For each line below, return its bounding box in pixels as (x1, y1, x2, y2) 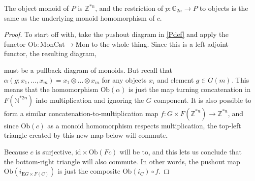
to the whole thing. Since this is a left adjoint (91, 38, 229, 49)
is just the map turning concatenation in (128, 84, 251, 94)
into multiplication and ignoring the (35, 94, 144, 105)
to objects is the (199, 3, 248, 13)
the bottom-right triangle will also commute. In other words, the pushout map (4, 156, 240, 166)
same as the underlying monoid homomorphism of (4, 12, 155, 23)
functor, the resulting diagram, (4, 48, 97, 59)
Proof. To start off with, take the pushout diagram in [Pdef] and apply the (4, 29, 229, 39)
